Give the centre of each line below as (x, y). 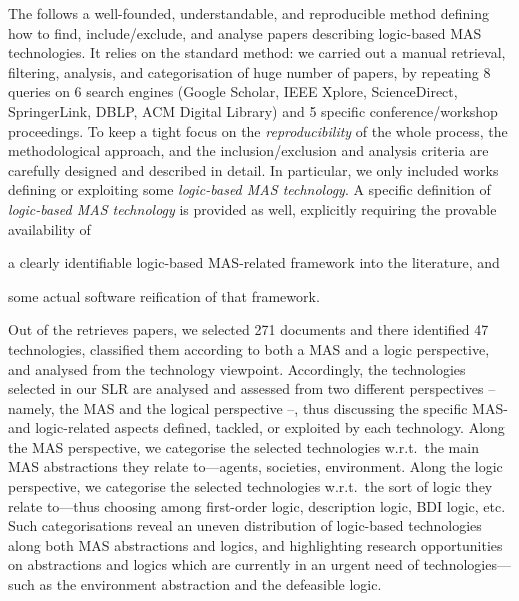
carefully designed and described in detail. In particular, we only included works (253, 169)
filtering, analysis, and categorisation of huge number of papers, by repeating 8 (249, 71)
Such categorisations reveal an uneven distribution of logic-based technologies (245, 525)
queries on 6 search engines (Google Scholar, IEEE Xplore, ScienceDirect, (233, 91)
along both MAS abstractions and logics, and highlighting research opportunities (255, 544)
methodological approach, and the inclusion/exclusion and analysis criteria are (248, 150)
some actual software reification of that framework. (164, 295)
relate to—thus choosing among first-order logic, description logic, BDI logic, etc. (257, 505)
